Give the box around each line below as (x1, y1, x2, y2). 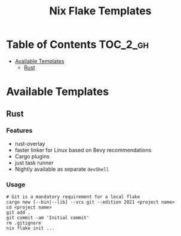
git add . (6, 210, 31, 216)
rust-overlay (14, 140, 45, 147)
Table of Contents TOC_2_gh (6, 38, 149, 51)
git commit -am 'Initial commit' (6, 215, 90, 221)
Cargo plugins (14, 152, 50, 160)
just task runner (14, 159, 54, 166)
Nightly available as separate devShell (14, 165, 109, 173)
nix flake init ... (6, 225, 55, 231)
